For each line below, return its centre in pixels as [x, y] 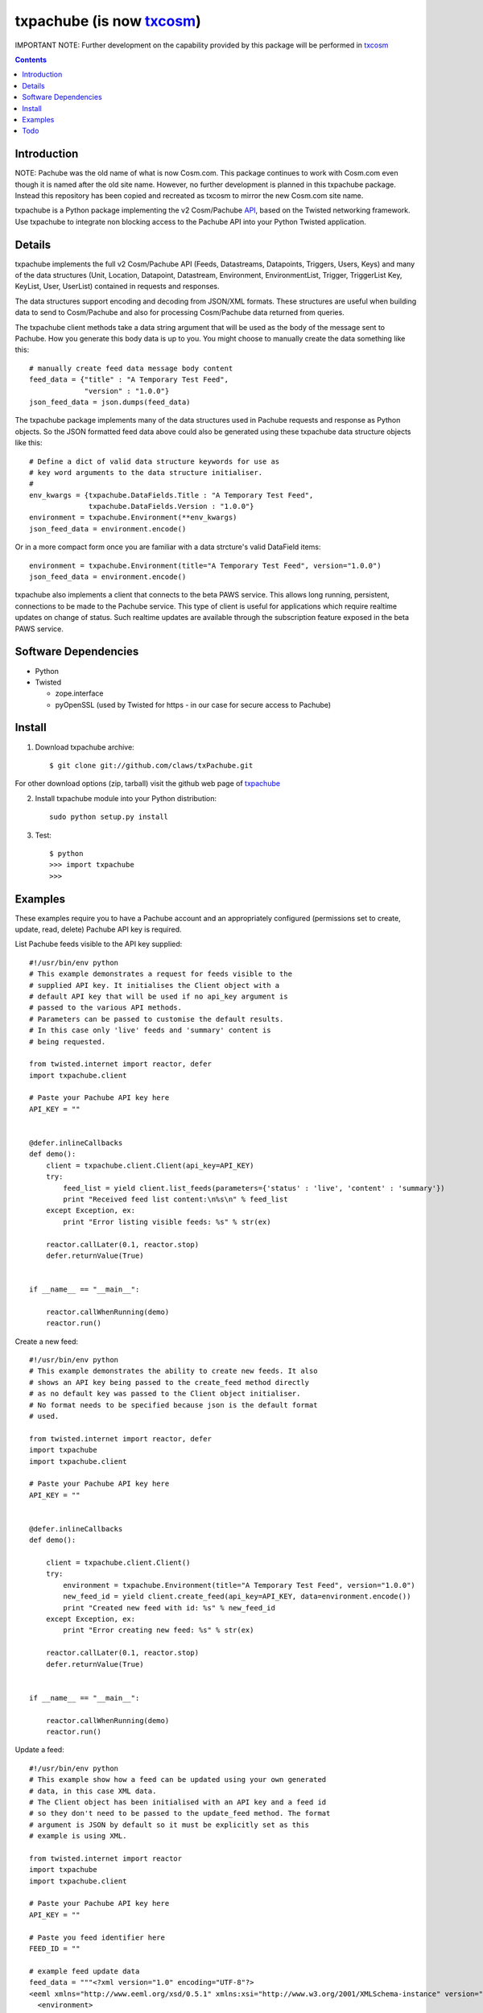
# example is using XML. [78, 1836]
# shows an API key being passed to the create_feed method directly [169, 1382]
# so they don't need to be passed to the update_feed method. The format [180, 1813]
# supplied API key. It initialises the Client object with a [155, 985]
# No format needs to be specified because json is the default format [173, 1405]
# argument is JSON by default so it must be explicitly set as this [169, 1825]
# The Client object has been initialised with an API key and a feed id [178, 1802]
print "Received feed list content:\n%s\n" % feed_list [176, 1199]
